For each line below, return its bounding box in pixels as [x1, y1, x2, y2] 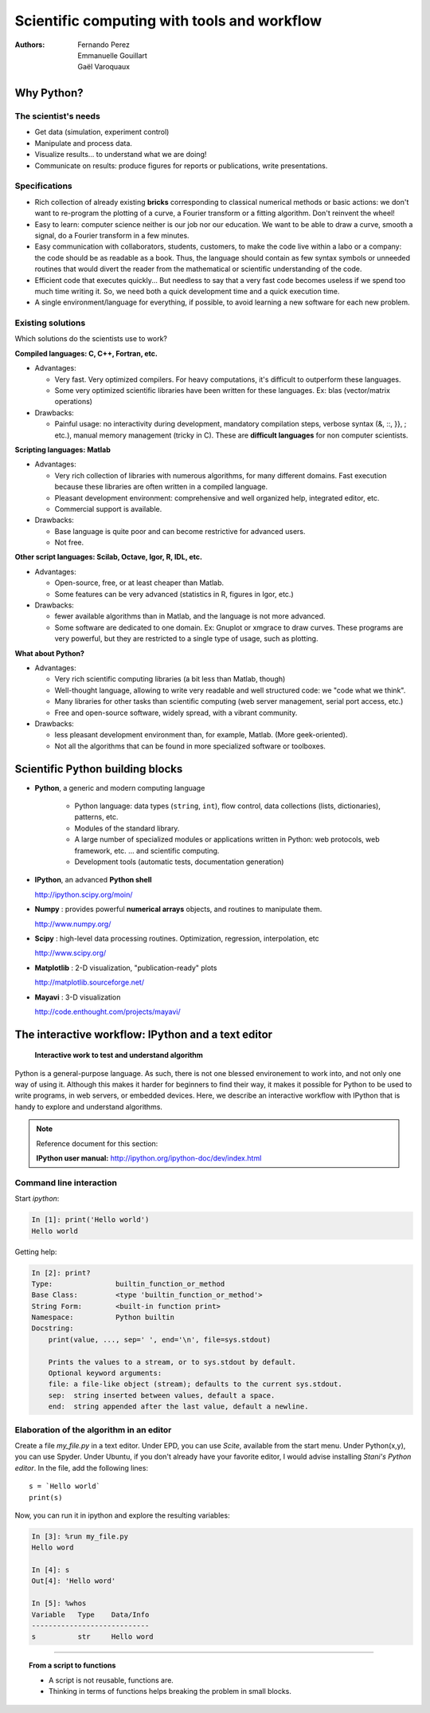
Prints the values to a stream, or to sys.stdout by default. [48, 1357, 296, 1366]
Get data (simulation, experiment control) [34, 128, 170, 137]
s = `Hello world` [29, 1482, 101, 1491]
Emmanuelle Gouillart [77, 50, 147, 60]
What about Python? [14, 648, 85, 658]
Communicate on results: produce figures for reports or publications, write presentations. [34, 160, 328, 171]
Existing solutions [14, 317, 86, 328]
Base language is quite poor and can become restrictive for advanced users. [54, 526, 306, 536]
